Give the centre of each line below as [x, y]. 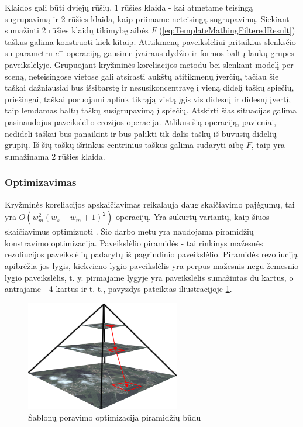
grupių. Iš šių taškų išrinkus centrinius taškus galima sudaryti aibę [124, 145]
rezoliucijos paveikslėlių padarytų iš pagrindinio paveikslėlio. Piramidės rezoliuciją [151, 254]
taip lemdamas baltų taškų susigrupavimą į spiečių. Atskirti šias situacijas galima [151, 110]
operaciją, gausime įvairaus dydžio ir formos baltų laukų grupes [180, 53]
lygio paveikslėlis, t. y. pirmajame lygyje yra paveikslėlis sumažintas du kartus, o [149, 277]
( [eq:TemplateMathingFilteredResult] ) [227, 30]
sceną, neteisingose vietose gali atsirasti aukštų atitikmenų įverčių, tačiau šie [142, 76]
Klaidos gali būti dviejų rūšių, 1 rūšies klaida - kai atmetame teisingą [129, 7]
